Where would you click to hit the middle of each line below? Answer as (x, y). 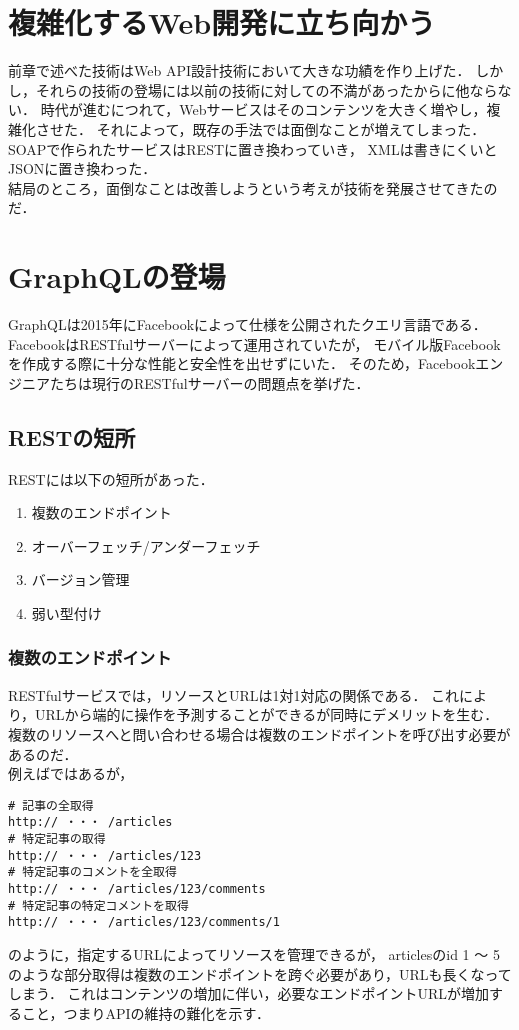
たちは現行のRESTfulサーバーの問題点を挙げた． (209, 382)
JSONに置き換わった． (82, 168)
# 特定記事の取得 (57, 839)
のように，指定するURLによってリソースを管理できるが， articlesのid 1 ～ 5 (254, 953)
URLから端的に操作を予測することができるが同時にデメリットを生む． (267, 714)
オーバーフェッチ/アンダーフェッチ (146, 545)
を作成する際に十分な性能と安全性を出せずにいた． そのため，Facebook (242, 363)
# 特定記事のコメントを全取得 (92, 872)
